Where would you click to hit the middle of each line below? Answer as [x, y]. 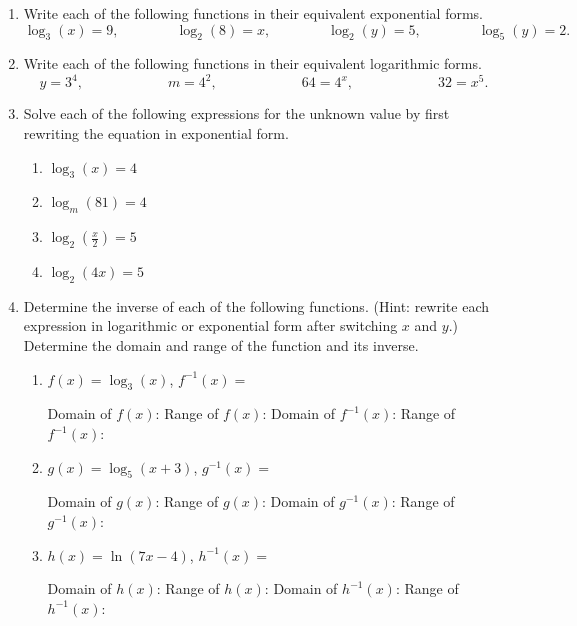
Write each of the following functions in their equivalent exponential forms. [253, 13]
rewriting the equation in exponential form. [156, 133]
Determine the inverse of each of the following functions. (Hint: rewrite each [256, 305]
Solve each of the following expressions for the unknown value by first [236, 113]
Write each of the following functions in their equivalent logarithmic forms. [252, 63]
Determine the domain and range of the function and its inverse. [221, 345]
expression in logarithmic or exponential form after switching [210, 325]
